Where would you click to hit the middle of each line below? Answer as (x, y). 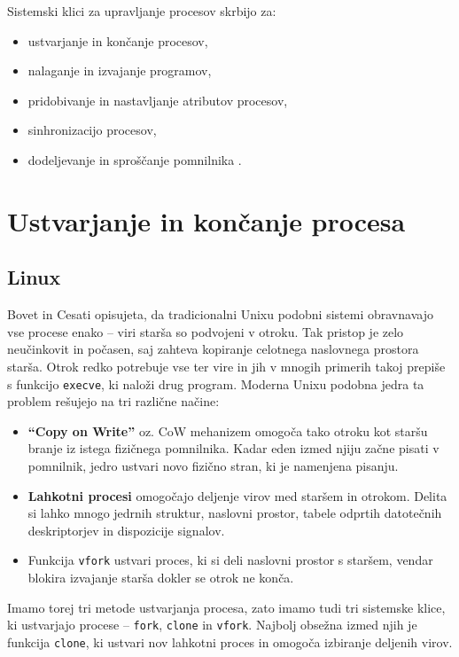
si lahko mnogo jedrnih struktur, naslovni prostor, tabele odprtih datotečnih (235, 513)
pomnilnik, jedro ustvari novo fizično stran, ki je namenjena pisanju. (213, 465)
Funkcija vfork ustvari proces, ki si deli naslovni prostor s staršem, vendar (230, 560)
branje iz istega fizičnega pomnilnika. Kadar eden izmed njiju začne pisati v (233, 448)
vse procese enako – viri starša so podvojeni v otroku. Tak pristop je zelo (206, 331)
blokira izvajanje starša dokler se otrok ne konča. (161, 577)
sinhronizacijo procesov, (92, 130)
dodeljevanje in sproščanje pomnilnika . (135, 159)
